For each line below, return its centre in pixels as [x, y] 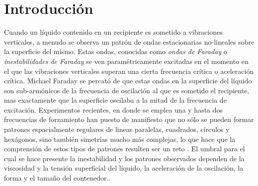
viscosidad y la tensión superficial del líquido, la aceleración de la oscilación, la [124, 168]
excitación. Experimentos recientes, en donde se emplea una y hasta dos [114, 109]
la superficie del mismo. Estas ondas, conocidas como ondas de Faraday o [116, 51]
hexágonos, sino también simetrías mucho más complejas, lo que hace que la [120, 139]
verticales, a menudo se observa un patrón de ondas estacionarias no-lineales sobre [129, 41]
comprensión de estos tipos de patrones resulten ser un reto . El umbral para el [125, 149]
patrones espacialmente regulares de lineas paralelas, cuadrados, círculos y [117, 129]
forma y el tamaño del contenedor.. [57, 178]
